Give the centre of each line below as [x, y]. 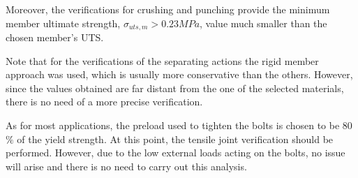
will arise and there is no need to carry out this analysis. [126, 166]
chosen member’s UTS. [55, 37]
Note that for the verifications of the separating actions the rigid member [162, 60]
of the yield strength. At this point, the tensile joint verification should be [175, 139]
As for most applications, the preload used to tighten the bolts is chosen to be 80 [179, 125]
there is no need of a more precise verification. [104, 102]
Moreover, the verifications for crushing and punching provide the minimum [168, 9]
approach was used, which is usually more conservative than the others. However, [179, 74]
